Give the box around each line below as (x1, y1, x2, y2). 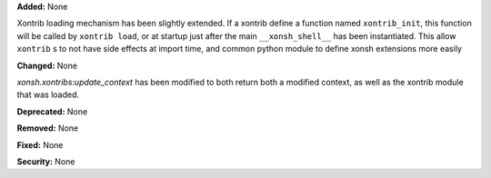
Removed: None (16, 123, 79, 133)
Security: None (16, 155, 75, 167)
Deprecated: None (16, 105, 88, 117)
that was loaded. (16, 89, 80, 100)
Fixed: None (16, 139, 64, 150)
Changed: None (16, 60, 77, 71)
